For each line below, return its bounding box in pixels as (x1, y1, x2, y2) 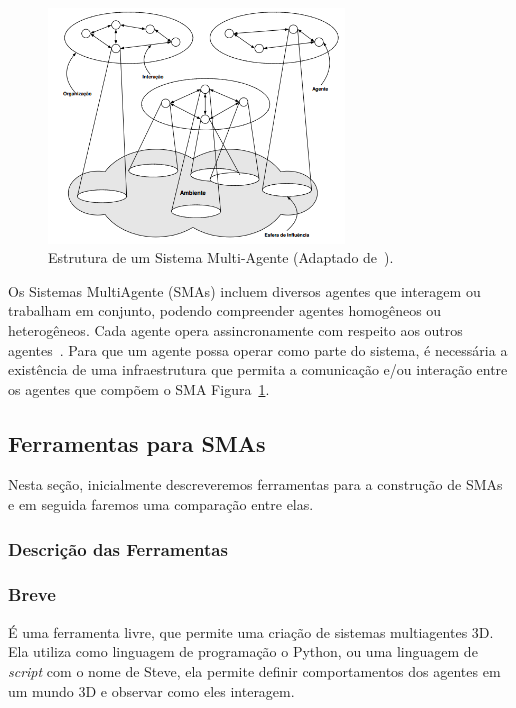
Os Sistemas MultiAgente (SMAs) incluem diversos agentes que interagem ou (8, 280, 481, 301)
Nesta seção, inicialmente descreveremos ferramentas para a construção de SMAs (8, 474, 503, 495)
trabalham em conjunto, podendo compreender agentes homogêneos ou (8, 300, 442, 321)
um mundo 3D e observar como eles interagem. (8, 680, 295, 701)
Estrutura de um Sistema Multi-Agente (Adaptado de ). (48, 247, 394, 268)
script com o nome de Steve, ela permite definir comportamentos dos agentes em (8, 660, 501, 681)
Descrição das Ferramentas (8, 536, 228, 561)
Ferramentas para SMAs (8, 427, 266, 458)
